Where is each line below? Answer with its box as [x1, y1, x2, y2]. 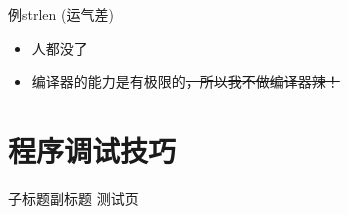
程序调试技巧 [8, 129, 177, 170]
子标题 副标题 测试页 [8, 187, 139, 208]
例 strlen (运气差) [8, 4, 114, 24]
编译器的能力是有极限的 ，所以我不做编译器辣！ [31, 71, 340, 92]
